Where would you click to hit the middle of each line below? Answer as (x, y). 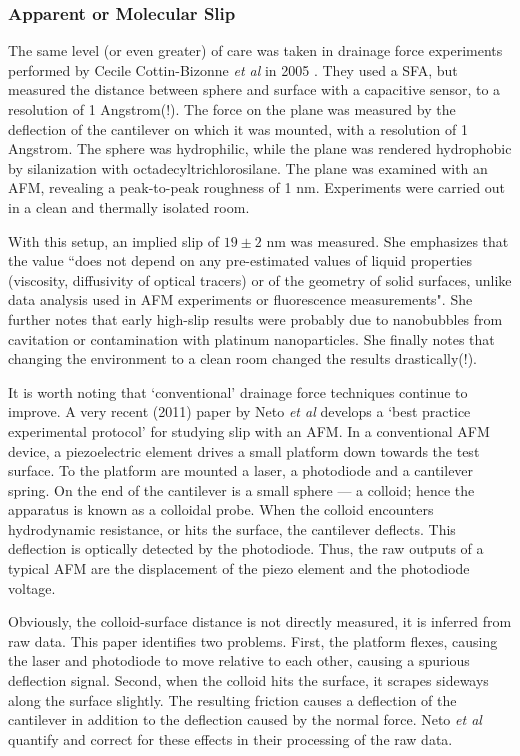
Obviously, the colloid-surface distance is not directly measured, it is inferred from (260, 621)
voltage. (32, 587)
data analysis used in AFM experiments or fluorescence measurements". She (240, 299)
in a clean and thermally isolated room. (129, 206)
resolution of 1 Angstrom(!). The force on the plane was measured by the (232, 109)
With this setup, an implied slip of (114, 240)
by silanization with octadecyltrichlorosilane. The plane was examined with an (248, 167)
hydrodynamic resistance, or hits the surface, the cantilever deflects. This (232, 528)
